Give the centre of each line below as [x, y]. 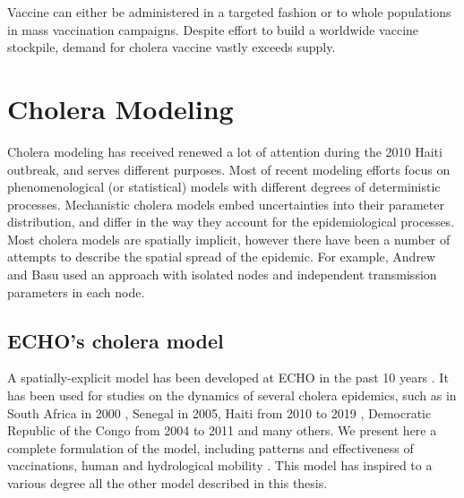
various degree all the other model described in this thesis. [168, 483]
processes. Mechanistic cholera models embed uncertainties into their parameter [226, 204]
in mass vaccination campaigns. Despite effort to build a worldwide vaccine [213, 29]
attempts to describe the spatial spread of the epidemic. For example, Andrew [222, 257]
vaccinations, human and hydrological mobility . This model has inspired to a [220, 465]
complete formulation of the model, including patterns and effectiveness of [211, 447]
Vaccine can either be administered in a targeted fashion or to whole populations [229, 12]
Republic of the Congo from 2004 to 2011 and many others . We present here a [222, 430]
